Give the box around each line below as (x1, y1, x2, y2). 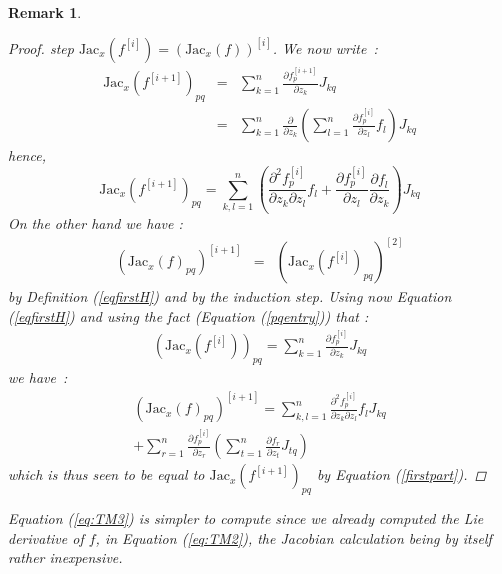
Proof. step (8, 37, 74, 58)
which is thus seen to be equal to (8, 464, 205, 485)
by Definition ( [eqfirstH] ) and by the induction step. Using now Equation (8, 286, 452, 307)
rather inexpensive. (8, 547, 123, 568)
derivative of (8, 527, 84, 548)
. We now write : (272, 37, 378, 58)
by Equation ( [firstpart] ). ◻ (316, 464, 487, 485)
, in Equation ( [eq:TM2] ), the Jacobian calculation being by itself (95, 527, 492, 548)
